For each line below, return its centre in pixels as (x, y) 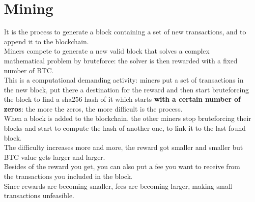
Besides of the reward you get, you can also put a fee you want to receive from (122, 166)
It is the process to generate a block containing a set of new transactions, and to (125, 32)
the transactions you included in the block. (68, 176)
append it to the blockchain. (46, 41)
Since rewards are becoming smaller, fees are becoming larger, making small (118, 186)
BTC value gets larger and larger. (55, 157)
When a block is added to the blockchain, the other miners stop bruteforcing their (127, 118)
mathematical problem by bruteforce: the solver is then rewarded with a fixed (121, 60)
